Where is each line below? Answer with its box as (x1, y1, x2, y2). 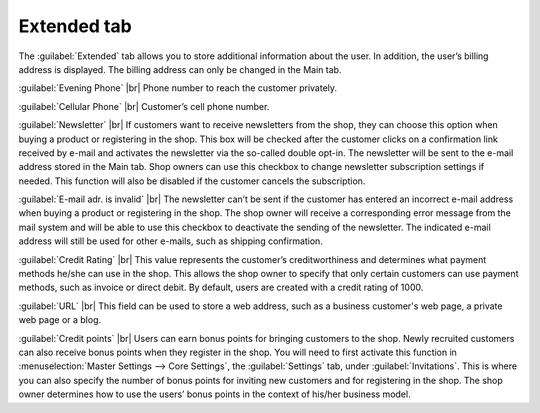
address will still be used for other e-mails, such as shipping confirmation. (18, 235, 324, 247)
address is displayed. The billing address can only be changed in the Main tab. (18, 63, 342, 75)
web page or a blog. (18, 314, 102, 326)
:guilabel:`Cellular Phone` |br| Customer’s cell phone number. (18, 100, 270, 112)
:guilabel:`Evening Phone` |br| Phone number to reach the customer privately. (18, 82, 338, 94)
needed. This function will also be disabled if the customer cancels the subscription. (18, 175, 366, 187)
